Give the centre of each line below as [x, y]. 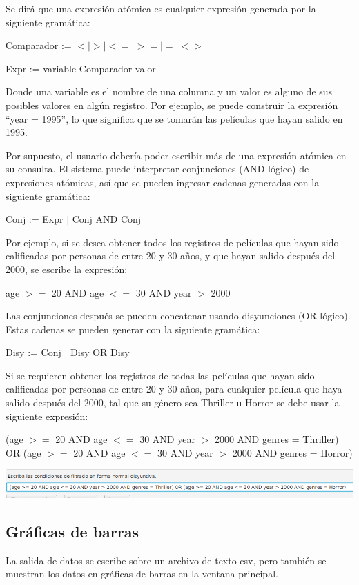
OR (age [23, 452]
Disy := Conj [33, 352]
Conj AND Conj [107, 219]
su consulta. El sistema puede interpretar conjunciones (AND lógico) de [157, 169]
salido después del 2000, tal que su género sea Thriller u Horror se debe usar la [173, 403]
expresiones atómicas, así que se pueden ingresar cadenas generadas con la [163, 182]
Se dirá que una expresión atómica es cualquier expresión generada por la [161, 8]
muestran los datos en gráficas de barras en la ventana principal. [142, 574]
